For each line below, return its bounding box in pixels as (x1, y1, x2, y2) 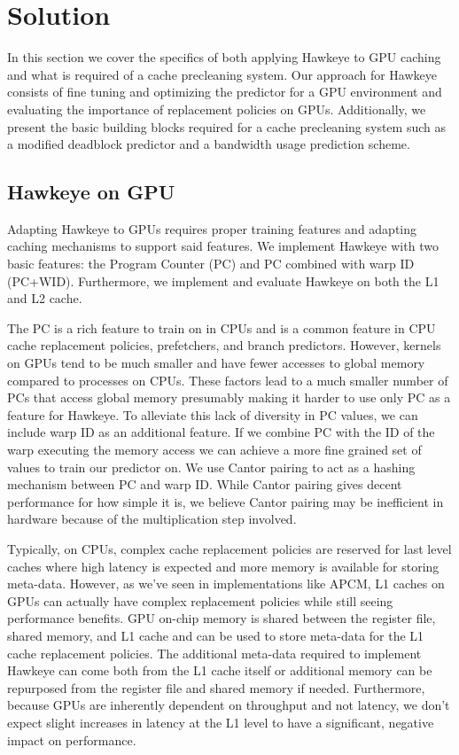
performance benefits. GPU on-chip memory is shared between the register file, (7, 609, 436, 627)
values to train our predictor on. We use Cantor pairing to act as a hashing (7, 457, 416, 476)
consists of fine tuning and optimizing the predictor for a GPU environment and (7, 82, 442, 101)
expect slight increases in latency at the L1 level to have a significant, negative (7, 712, 434, 731)
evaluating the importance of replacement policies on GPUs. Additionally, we (7, 99, 426, 118)
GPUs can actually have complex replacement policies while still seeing (7, 591, 393, 610)
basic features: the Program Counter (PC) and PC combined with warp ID (7, 254, 415, 273)
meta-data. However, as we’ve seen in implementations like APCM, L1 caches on (7, 574, 445, 593)
